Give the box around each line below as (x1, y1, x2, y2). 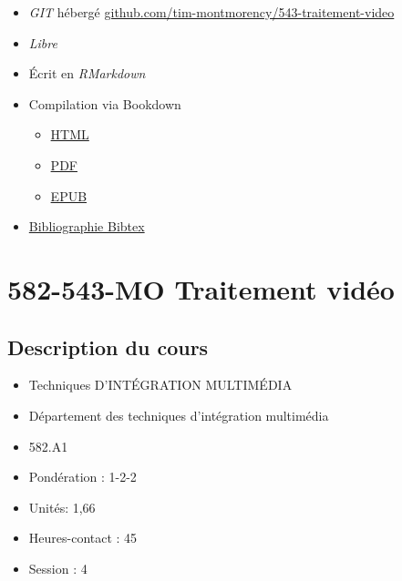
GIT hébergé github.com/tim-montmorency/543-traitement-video (28, 3, 395, 21)
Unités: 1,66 (28, 497, 96, 516)
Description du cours (7, 332, 209, 361)
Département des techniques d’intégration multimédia (28, 405, 329, 424)
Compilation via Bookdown (28, 94, 181, 113)
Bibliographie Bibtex (28, 217, 145, 236)
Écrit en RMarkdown (28, 64, 146, 83)
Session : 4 (28, 558, 88, 577)
